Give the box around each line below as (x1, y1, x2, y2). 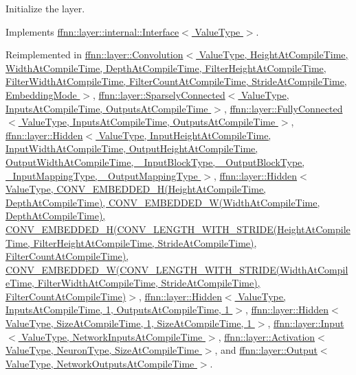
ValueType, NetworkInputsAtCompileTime (21, 329, 203, 343)
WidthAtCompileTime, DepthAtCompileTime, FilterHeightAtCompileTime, (5, 60, 326, 75)
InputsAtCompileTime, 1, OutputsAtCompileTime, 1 (5, 302, 230, 317)
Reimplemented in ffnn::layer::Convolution (5, 47, 183, 62)
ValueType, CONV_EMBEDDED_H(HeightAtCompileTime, (5, 182, 266, 196)
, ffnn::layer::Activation (218, 329, 315, 343)
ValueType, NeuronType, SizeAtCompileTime (5, 343, 199, 357)
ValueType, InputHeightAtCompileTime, (98, 128, 271, 142)
